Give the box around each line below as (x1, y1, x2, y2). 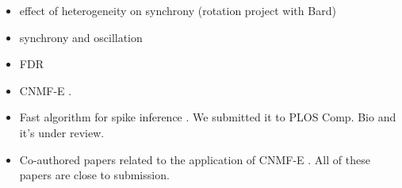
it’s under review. (19, 124, 105, 140)
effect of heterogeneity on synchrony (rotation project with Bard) (19, 2, 336, 18)
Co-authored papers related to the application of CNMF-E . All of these (19, 151, 370, 167)
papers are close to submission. (19, 167, 170, 183)
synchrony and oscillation (19, 29, 143, 45)
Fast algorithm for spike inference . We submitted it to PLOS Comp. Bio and (19, 109, 396, 125)
